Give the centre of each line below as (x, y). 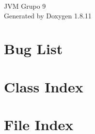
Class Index (44, 86)
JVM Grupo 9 (25, 6)
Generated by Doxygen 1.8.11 (48, 15)
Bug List (33, 49)
